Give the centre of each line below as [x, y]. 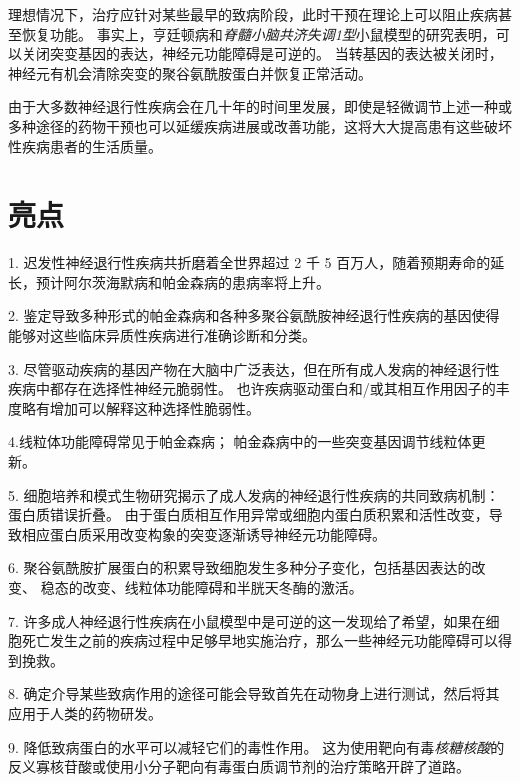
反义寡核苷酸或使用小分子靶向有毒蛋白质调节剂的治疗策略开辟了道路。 [239, 766]
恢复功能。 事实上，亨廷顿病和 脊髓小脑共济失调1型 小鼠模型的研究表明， [258, 33]
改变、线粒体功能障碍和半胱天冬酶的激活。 [222, 587]
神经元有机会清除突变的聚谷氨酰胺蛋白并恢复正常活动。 [190, 72]
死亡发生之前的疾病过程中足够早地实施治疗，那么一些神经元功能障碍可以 [259, 640]
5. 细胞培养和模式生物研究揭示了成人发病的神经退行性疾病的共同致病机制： [254, 494]
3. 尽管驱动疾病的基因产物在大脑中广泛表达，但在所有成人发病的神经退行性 [254, 368]
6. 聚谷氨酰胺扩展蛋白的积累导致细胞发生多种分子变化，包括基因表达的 [240, 567]
